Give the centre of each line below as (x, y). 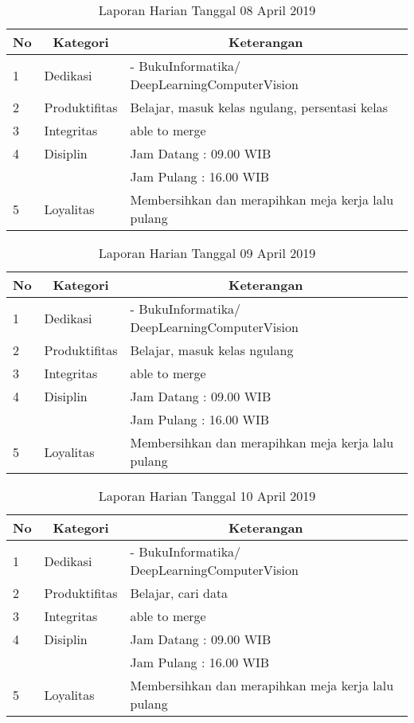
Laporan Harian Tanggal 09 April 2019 (207, 253)
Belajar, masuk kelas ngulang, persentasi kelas (259, 107)
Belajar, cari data (179, 593)
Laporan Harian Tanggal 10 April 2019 (207, 496)
